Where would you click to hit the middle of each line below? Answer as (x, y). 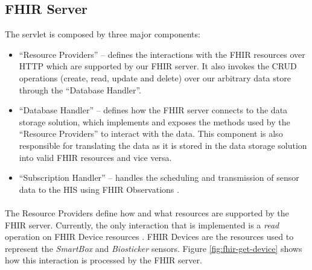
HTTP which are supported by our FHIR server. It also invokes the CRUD (158, 66)
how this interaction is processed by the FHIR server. (103, 260)
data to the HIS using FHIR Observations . (99, 189)
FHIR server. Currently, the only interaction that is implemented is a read (142, 224)
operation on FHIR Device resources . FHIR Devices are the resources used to (149, 237)
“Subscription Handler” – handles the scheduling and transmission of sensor (159, 177)
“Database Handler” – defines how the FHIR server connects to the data (153, 110)
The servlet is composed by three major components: (103, 34)
